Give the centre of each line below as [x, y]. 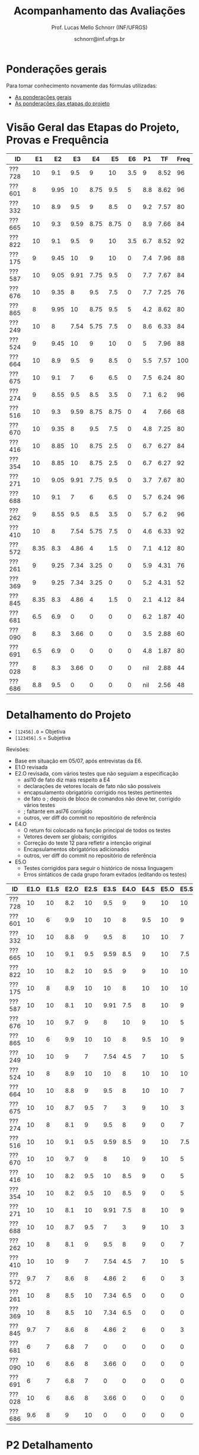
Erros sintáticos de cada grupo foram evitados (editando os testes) [105, 874]
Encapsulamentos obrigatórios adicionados [76, 849]
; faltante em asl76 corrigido [58, 811]
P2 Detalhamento [50, 1445]
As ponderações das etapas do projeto [62, 103]
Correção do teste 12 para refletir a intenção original [87, 843]
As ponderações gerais [43, 97]
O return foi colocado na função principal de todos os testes [97, 830]
